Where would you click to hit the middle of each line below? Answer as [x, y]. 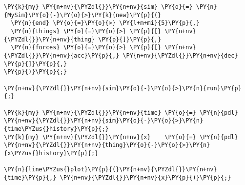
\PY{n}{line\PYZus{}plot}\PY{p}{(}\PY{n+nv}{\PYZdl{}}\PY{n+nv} [111, 170]
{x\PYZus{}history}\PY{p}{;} [51, 153]
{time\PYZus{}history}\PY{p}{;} [56, 129]
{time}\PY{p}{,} [30, 177]
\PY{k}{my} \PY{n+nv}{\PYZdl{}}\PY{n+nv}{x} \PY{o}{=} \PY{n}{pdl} [121, 137]
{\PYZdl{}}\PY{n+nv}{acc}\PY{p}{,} [62, 55]
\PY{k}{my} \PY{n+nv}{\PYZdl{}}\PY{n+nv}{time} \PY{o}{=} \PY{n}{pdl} [121, 113]
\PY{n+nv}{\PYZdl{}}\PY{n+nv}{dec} [180, 55]
